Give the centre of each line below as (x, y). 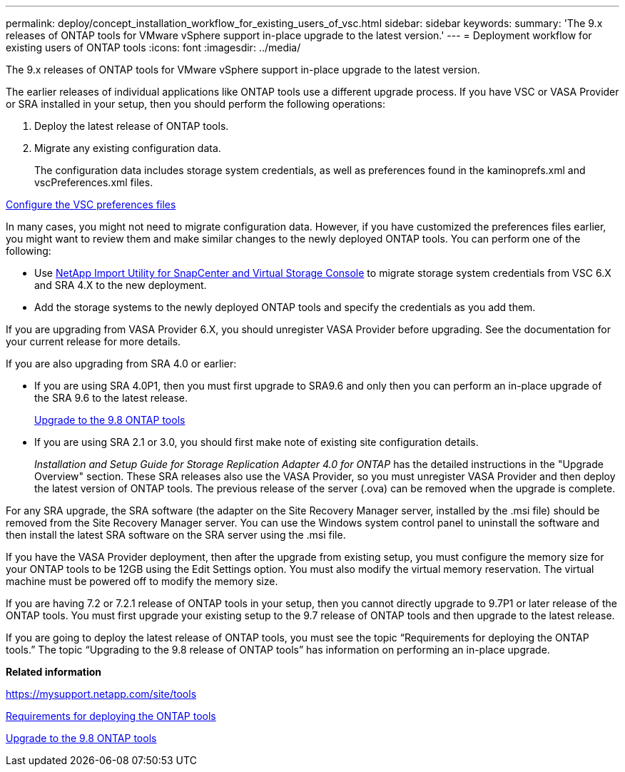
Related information (54, 672)
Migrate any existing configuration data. (128, 148)
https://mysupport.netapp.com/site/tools (101, 694)
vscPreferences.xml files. (94, 182)
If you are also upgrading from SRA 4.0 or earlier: (121, 364)
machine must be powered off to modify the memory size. (142, 581)
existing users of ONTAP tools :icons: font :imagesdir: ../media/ (153, 47)
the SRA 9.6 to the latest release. (111, 398)
